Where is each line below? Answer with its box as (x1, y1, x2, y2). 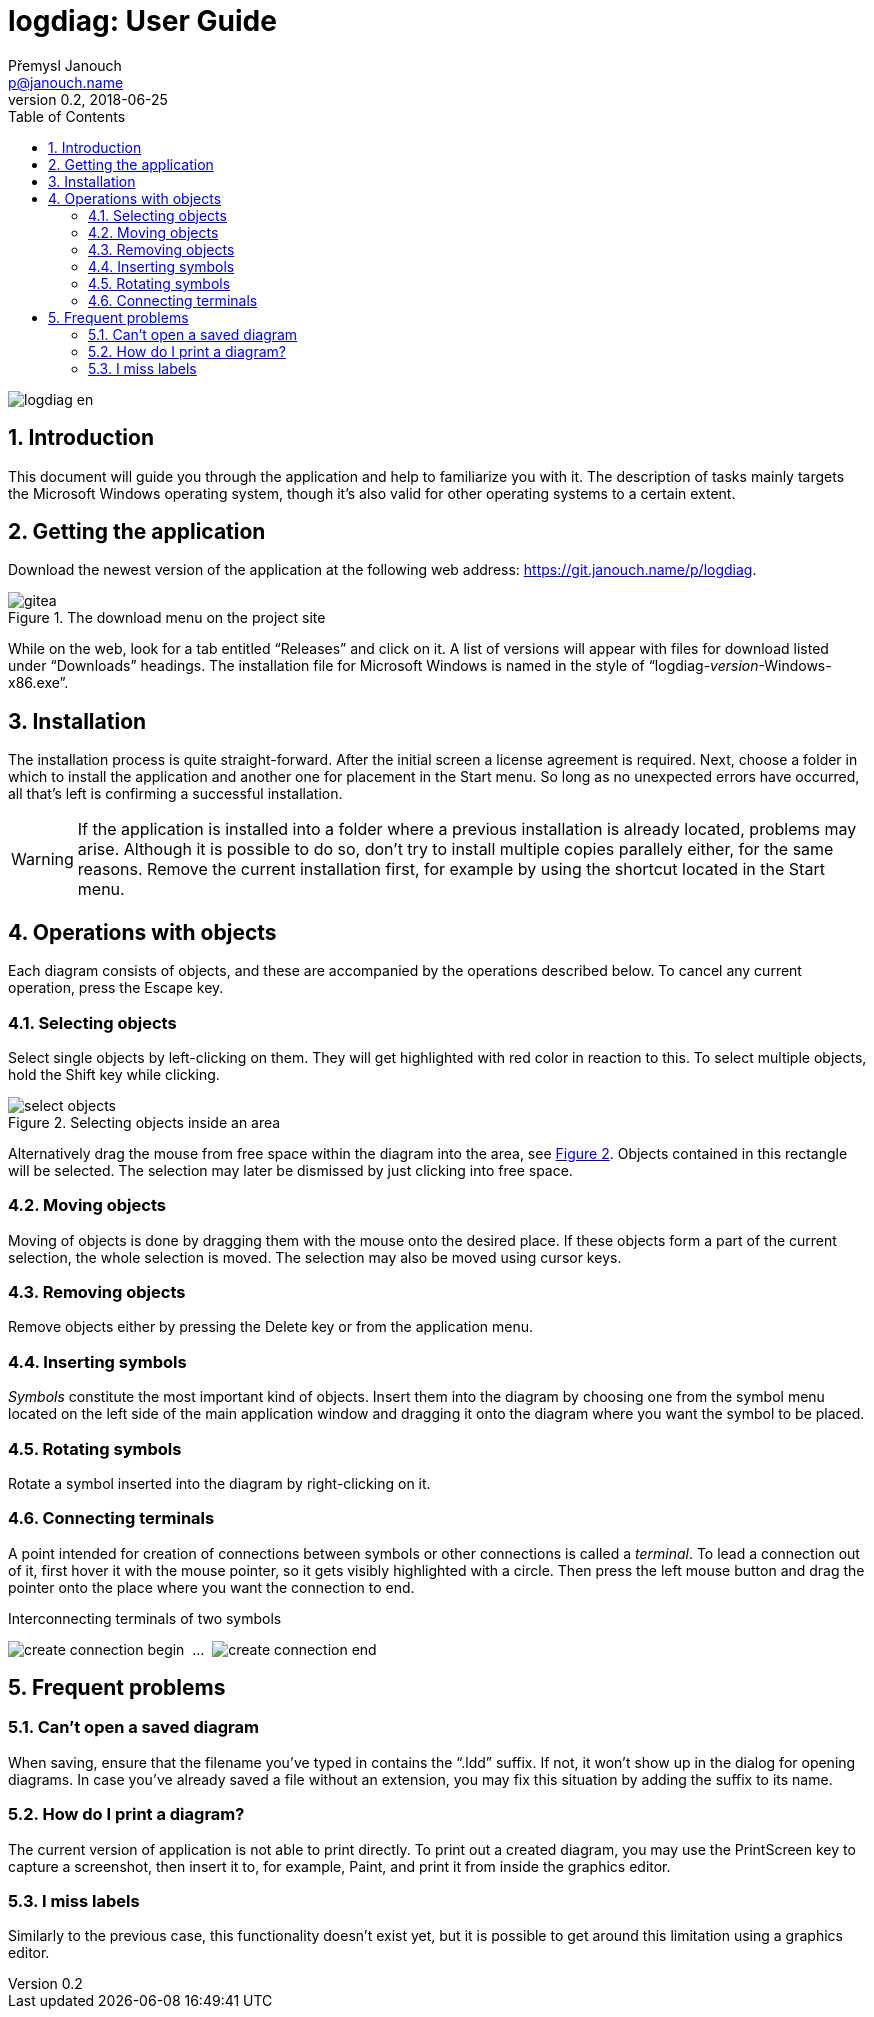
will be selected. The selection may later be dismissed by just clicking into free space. (8, 1161, 573, 1179)
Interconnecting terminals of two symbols (8, 1609, 282, 1627)
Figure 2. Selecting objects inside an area (8, 1113, 281, 1131)
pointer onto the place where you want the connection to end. (8, 1578, 415, 1596)
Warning (11, 849, 74, 870)
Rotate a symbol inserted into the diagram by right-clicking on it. (8, 1474, 431, 1492)
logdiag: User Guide (8, 4, 277, 38)
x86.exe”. (8, 674, 69, 692)
